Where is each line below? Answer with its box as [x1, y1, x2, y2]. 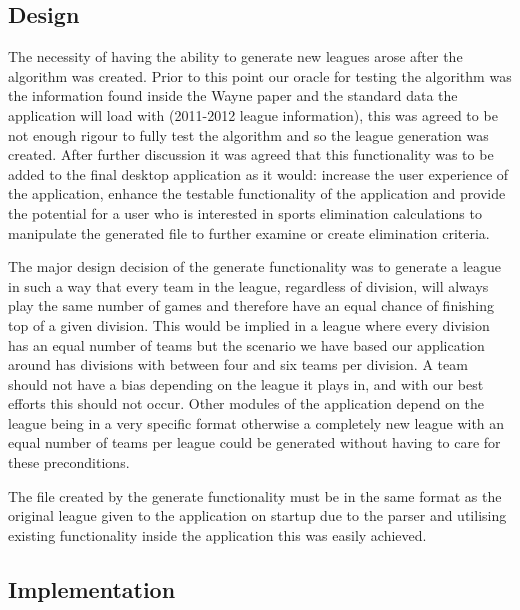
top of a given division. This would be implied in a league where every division [8, 314, 490, 335]
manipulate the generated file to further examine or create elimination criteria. [8, 222, 490, 243]
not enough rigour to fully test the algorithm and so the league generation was [8, 124, 489, 145]
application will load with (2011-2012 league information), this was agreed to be [8, 104, 498, 125]
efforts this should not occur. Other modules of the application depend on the [8, 393, 485, 414]
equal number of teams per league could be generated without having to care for [8, 432, 501, 453]
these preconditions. [8, 452, 130, 473]
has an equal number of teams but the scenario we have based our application [8, 334, 485, 355]
